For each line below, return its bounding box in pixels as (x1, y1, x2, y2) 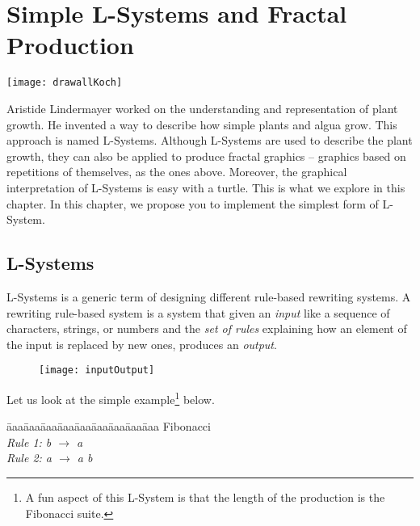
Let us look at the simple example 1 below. (6, 388, 215, 407)
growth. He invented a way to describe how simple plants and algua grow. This (6, 116, 397, 133)
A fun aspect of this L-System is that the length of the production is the (25, 488, 385, 505)
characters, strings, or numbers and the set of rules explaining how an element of (6, 320, 407, 337)
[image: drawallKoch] (6, 77, 123, 89)
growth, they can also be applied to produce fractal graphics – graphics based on (6, 147, 406, 164)
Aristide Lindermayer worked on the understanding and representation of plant (6, 99, 398, 116)
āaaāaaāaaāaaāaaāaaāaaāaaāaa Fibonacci (6, 418, 211, 435)
